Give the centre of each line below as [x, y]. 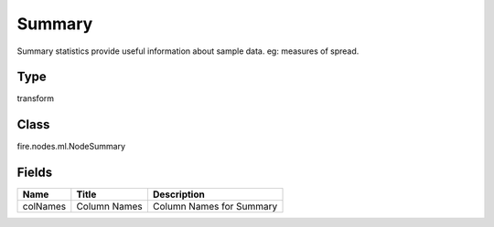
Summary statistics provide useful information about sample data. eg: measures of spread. [188, 51]
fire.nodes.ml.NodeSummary [71, 147]
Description [178, 194]
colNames [44, 207]
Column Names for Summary [215, 207]
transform [36, 98]
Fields [35, 173]
